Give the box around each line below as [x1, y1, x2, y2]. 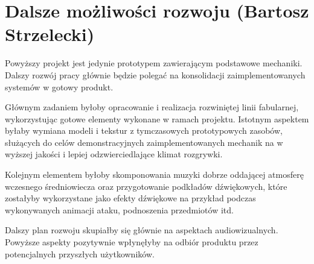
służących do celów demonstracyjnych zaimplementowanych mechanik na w [5, 136, 283, 148]
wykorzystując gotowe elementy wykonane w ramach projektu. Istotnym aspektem [5, 112, 309, 125]
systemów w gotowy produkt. [5, 80, 114, 93]
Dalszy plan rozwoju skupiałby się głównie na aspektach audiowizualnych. [5, 224, 278, 236]
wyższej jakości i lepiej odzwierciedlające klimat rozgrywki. [5, 148, 223, 160]
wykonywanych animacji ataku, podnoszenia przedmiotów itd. [5, 203, 234, 216]
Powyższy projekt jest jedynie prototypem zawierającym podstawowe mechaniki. [5, 57, 303, 69]
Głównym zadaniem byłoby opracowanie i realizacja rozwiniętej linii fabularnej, [5, 101, 299, 113]
